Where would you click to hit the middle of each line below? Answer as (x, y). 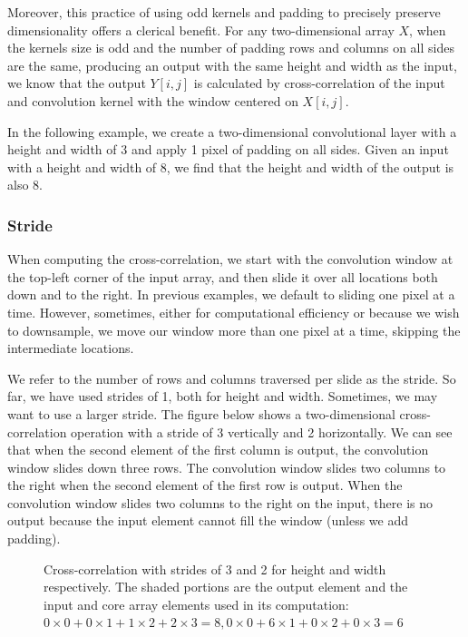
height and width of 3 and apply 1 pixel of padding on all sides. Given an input (228, 149)
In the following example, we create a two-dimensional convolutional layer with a (232, 131)
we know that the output (77, 83)
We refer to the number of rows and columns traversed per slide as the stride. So (232, 378)
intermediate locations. (71, 348)
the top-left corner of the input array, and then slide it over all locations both (223, 276)
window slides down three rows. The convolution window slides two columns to (227, 467)
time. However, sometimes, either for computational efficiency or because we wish (234, 312)
